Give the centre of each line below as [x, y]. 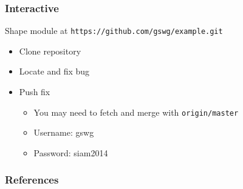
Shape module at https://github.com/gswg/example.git [114, 31]
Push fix [35, 92]
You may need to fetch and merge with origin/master [136, 112]
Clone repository [50, 51]
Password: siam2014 [71, 152]
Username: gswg [64, 132]
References [32, 180]
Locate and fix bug [54, 71]
